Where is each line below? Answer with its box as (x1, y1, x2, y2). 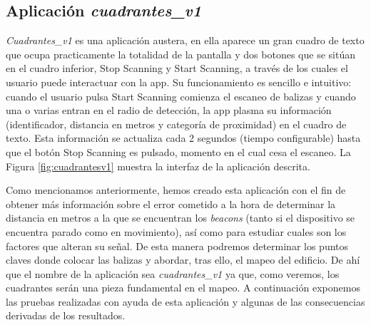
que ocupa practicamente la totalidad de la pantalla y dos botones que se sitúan (6, 46, 355, 61)
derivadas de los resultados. (6, 308, 126, 323)
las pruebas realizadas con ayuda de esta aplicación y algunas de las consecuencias (6, 294, 365, 309)
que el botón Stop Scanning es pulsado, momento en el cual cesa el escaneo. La (6, 144, 351, 159)
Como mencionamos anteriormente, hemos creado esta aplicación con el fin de (6, 182, 346, 197)
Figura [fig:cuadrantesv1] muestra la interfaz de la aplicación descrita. (6, 158, 310, 173)
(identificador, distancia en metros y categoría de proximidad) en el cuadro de (6, 116, 347, 131)
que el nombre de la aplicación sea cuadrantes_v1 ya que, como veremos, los (6, 266, 340, 281)
